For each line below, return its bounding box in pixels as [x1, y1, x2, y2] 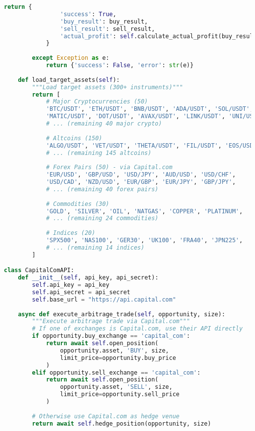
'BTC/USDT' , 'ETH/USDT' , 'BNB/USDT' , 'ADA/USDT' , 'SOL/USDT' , [46, 105, 254, 113]
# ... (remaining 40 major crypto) [46, 120, 162, 127]
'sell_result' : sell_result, [60, 25, 155, 32]
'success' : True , [60, 10, 117, 18]
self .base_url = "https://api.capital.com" [32, 296, 176, 303]
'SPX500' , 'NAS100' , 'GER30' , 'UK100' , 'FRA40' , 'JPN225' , [46, 237, 243, 244]
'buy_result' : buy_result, [60, 18, 148, 25]
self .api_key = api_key [32, 281, 109, 289]
